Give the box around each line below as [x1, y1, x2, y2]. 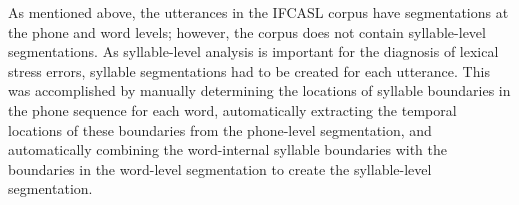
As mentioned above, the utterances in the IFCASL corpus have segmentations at [8, 2, 509, 22]
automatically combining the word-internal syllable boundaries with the [8, 139, 447, 160]
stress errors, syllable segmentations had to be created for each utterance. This [8, 60, 490, 81]
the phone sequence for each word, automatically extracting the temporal [8, 99, 457, 120]
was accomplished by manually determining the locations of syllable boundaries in [8, 80, 511, 101]
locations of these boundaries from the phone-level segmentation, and [8, 119, 432, 140]
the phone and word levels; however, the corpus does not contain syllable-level [8, 21, 486, 42]
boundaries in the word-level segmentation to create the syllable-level [8, 158, 432, 179]
